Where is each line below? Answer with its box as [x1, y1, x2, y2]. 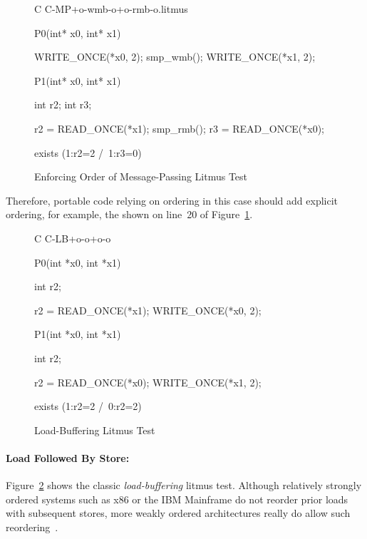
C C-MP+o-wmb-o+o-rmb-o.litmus [34, 1, 188, 16]
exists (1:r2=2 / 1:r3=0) [34, 145, 142, 160]
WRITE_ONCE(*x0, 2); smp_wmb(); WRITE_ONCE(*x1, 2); [34, 49, 316, 64]
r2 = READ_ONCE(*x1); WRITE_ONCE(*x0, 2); [34, 302, 262, 317]
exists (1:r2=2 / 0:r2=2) [34, 399, 142, 414]
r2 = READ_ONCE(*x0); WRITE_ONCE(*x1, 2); [34, 374, 262, 389]
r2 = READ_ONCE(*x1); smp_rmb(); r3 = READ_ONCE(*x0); [34, 120, 325, 135]
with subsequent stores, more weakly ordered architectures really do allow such [6, 505, 351, 520]
